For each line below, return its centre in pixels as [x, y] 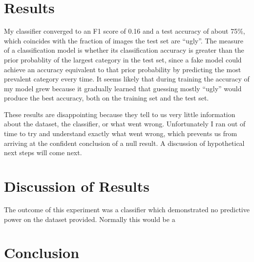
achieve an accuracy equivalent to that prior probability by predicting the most [123, 69]
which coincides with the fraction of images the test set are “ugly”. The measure [124, 40]
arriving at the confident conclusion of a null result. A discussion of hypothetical [124, 143]
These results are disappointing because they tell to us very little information [120, 114]
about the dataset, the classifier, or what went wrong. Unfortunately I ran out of [125, 124]
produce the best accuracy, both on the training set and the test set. [106, 98]
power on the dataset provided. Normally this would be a [90, 219]
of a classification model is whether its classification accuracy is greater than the [124, 50]
